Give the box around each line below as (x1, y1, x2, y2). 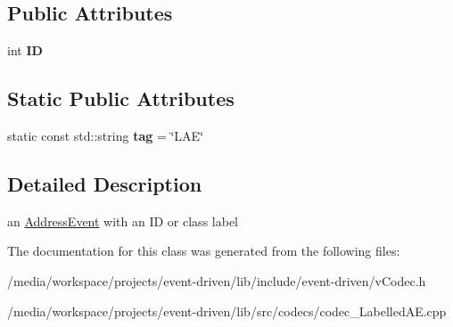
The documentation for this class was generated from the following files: (7, 241, 400, 260)
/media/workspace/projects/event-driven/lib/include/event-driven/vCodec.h (7, 271, 426, 290)
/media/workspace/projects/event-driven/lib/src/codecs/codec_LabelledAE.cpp (7, 301, 447, 320)
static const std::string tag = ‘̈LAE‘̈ (7, 127, 204, 144)
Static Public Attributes (7, 85, 235, 112)
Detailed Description (7, 169, 202, 197)
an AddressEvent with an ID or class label (7, 211, 238, 230)
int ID (7, 41, 43, 60)
